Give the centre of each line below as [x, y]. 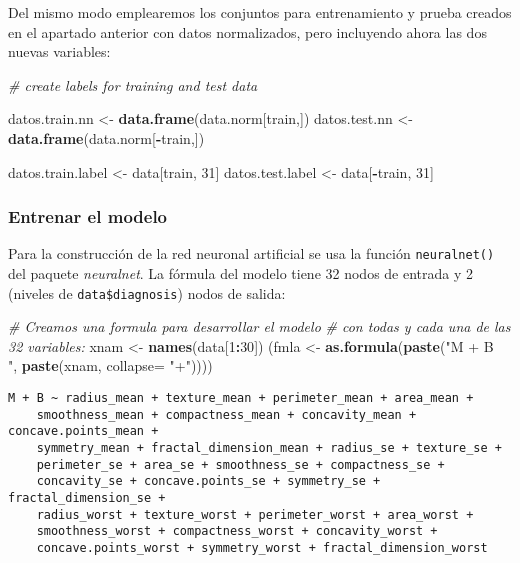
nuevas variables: [59, 51]
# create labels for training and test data [133, 84]
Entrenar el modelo [88, 216]
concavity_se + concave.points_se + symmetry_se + [208, 481]
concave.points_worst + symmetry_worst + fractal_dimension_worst [262, 547]
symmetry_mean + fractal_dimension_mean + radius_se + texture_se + [269, 448]
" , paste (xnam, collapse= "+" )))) [110, 365]
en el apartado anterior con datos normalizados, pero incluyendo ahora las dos [247, 31]
